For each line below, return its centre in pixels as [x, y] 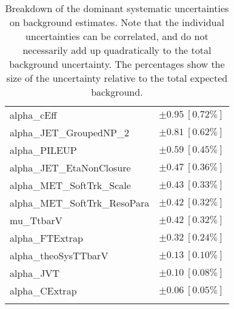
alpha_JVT [35, 273]
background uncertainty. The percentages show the [117, 64]
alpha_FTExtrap [46, 238]
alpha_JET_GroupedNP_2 [69, 132]
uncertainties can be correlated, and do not [117, 36]
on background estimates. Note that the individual [117, 22]
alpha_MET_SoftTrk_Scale [70, 185]
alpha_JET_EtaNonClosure [70, 168]
